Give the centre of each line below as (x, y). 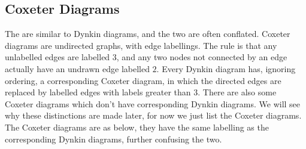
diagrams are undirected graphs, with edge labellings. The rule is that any (141, 45)
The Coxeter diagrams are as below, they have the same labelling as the (137, 127)
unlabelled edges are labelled (57, 57)
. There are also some (237, 92)
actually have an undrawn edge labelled (77, 68)
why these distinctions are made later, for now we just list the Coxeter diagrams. (153, 115)
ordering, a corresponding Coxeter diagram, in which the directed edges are (143, 80)
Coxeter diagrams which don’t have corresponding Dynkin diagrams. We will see (153, 103)
